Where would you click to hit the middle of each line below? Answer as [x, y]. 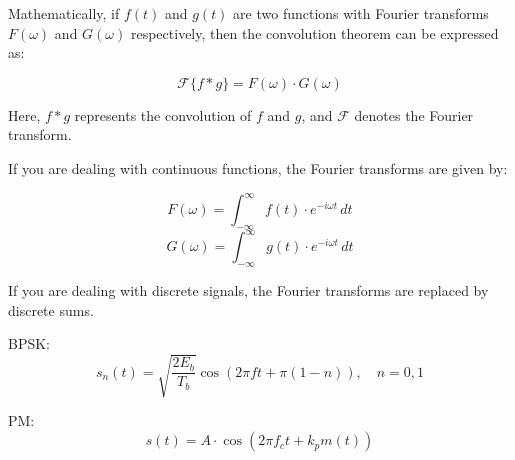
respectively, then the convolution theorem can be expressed [314, 32]
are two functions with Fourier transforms [361, 13]
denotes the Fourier [414, 114]
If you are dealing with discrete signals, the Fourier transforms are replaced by [248, 290]
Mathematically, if [64, 13]
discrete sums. [51, 309]
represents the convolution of [163, 114]
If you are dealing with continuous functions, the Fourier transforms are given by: [258, 167]
